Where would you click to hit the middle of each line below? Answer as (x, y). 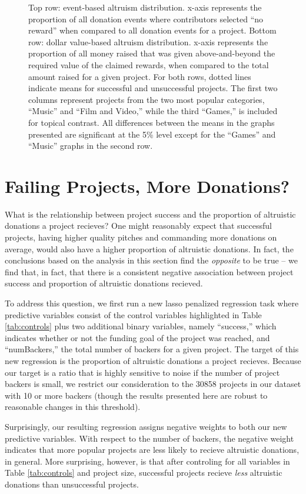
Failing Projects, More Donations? (147, 186)
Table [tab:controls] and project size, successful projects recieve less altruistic (144, 473)
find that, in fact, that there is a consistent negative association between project (149, 271)
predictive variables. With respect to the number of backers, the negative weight (149, 438)
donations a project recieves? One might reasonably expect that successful (138, 226)
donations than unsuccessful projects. (72, 484)
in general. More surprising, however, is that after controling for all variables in (147, 461)
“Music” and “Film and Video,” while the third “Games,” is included (153, 111)
